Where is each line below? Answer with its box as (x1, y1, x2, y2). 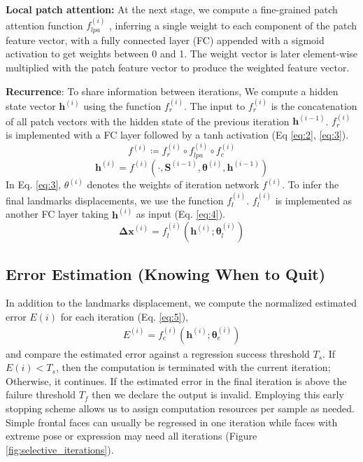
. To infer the (282, 177, 339, 192)
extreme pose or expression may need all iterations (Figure (6, 428, 257, 443)
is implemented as (275, 192, 353, 207)
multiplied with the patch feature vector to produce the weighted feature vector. (6, 60, 350, 75)
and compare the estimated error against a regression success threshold (6, 346, 310, 360)
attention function (6, 17, 83, 32)
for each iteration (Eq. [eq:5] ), (60, 309, 188, 324)
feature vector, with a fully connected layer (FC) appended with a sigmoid (6, 32, 325, 47)
